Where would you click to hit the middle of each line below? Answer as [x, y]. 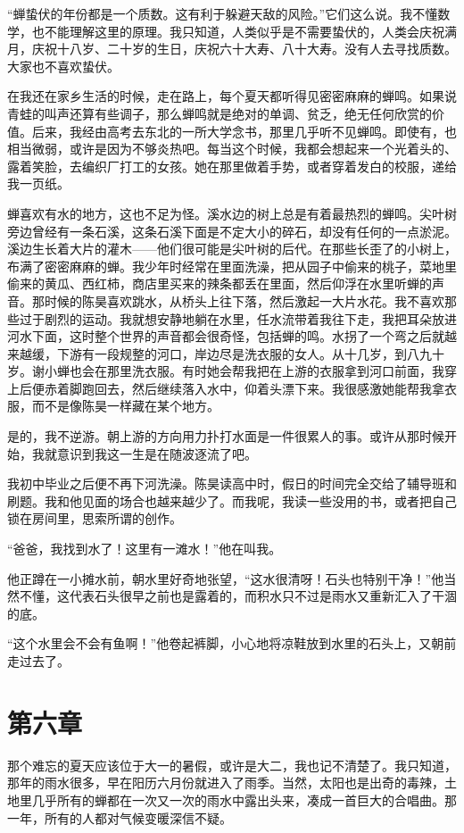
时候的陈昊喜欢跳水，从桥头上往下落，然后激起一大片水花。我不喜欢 [244, 300]
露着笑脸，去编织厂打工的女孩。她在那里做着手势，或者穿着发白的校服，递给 [232, 166]
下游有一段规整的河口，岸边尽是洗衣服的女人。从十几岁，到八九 [244, 353]
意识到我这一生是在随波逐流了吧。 [157, 453]
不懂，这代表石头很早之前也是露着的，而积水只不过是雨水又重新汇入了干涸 [238, 596]
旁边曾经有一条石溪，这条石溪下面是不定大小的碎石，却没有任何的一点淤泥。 [232, 231]
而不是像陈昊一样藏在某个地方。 [125, 406]
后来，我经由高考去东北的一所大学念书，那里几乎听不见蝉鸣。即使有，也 [244, 131]
